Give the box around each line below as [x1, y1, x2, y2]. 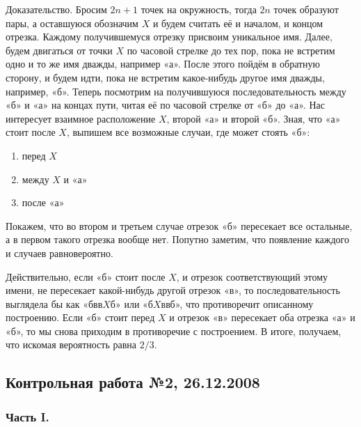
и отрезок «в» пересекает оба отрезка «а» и [169, 310, 355, 325]
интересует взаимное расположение [6, 111, 156, 125]
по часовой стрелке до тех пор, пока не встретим [127, 42, 335, 57]
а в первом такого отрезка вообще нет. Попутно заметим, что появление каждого [6, 232, 349, 247]
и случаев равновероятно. [6, 245, 113, 260]
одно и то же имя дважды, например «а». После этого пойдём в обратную [6, 56, 321, 71]
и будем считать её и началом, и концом [152, 15, 323, 30]
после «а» [22, 195, 65, 210]
